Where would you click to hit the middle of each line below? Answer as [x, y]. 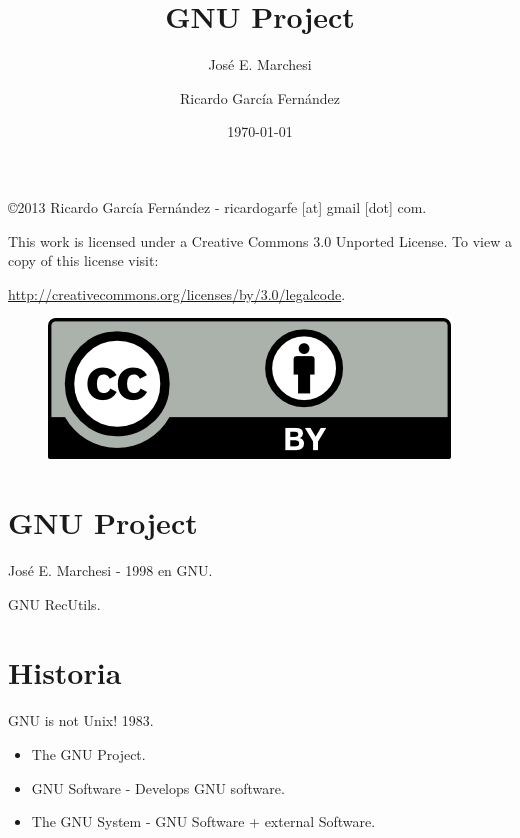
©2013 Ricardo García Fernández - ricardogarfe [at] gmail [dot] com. [217, 206]
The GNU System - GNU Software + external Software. [203, 821]
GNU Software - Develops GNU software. [158, 787]
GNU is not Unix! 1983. [81, 720]
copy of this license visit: [83, 260]
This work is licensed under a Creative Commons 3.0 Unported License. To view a [260, 240]
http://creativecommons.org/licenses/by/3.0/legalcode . [177, 293]
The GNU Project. [88, 753]
